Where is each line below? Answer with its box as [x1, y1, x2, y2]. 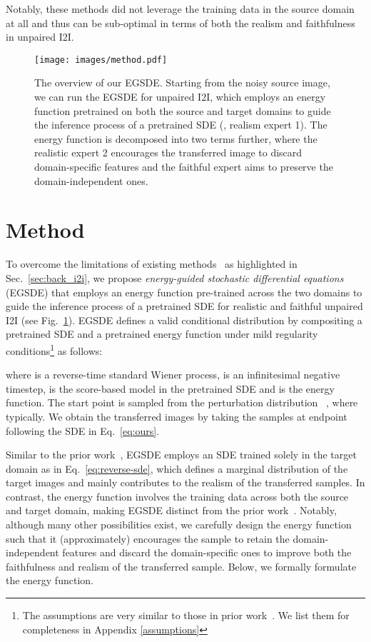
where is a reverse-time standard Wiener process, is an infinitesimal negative [6, 367, 340, 382]
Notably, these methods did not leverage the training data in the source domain [6, 1, 355, 16]
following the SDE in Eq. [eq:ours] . [6, 423, 160, 438]
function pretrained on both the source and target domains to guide [34, 103, 331, 118]
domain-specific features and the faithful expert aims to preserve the [34, 159, 333, 174]
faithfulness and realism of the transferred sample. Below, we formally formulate [6, 558, 357, 573]
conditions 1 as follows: [6, 341, 103, 358]
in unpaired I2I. [6, 29, 74, 44]
